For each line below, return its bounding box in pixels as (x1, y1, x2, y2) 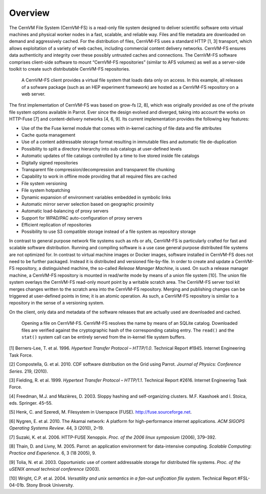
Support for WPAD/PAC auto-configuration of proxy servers (21, 215, 142, 221)
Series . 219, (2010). (9, 368, 48, 374)
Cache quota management (21, 132, 76, 138)
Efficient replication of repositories (21, 222, 92, 228)
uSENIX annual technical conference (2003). (9, 466, 100, 472)
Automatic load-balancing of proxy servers (21, 208, 108, 214)
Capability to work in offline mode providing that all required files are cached (21, 173, 177, 180)
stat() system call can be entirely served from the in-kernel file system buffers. (21, 334, 186, 340)
